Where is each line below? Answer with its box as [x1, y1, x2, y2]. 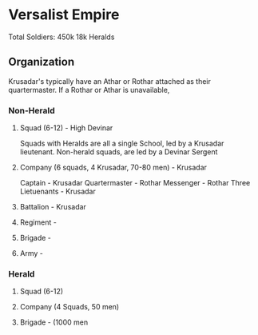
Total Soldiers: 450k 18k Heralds [8, 32, 115, 42]
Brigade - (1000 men [19, 317, 89, 327]
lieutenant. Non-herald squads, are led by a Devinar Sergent [19, 147, 218, 157]
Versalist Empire [8, 6, 120, 24]
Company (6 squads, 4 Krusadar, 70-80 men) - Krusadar [19, 162, 208, 173]
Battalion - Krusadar [19, 202, 86, 212]
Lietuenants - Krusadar [19, 186, 96, 197]
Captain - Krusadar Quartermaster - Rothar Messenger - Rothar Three [19, 178, 251, 188]
